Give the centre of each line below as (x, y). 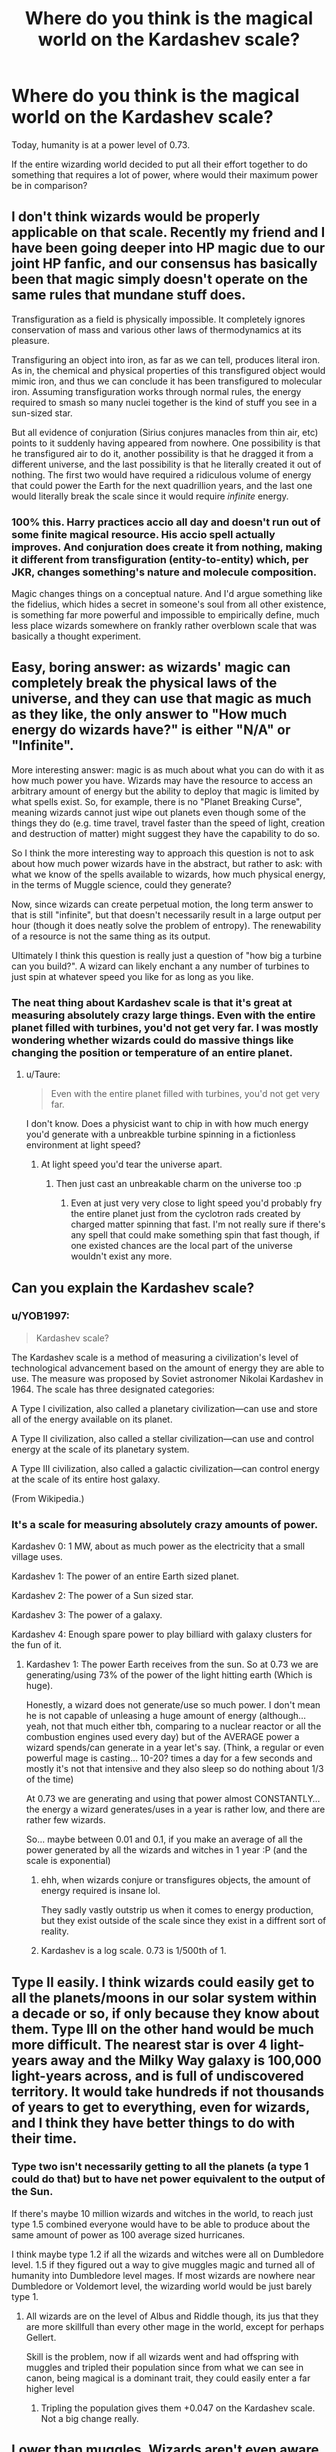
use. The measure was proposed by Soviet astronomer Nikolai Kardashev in (167, 1378)
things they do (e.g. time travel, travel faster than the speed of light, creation (168, 823)
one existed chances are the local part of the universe (181, 1246)
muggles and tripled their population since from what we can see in (164, 2367)
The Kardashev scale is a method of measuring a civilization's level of (155, 1357)
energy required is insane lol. (100, 1891)
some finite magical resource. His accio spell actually (143, 534)
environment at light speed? (83, 1145)
